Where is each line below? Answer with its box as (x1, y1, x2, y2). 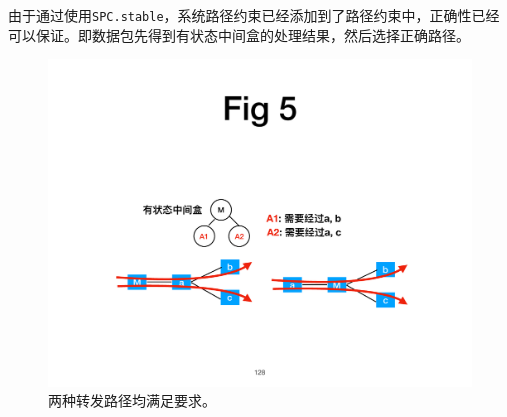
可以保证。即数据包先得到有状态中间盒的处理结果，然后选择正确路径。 (8, 24, 470, 45)
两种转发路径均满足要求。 (48, 390, 216, 411)
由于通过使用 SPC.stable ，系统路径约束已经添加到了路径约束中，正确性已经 (8, 5, 500, 25)
